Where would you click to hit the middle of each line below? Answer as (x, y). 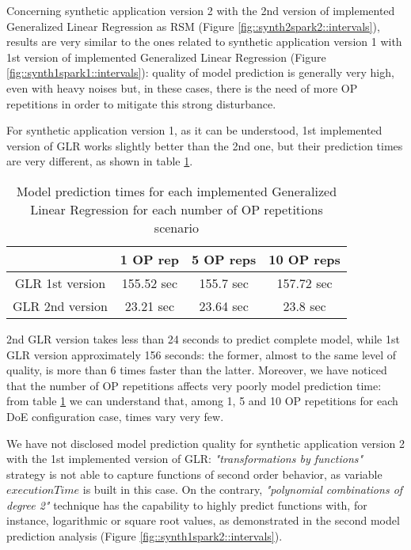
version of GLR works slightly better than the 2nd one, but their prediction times (205, 145)
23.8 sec (304, 305)
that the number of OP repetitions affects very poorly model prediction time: (194, 385)
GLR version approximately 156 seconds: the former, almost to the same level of (202, 354)
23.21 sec (150, 305)
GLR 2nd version (60, 305)
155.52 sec (150, 283)
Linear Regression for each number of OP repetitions (177, 209)
